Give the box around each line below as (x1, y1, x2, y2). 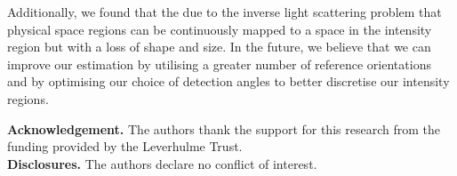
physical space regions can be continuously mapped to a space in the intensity (7, 20, 432, 38)
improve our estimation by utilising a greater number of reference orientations (7, 54, 431, 73)
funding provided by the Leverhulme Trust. (7, 137, 243, 156)
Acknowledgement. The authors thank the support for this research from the (7, 119, 440, 138)
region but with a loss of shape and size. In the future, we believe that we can (7, 37, 431, 56)
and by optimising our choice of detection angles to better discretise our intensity (7, 72, 450, 91)
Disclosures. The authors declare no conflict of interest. (7, 154, 317, 172)
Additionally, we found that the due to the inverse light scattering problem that (7, 3, 442, 20)
